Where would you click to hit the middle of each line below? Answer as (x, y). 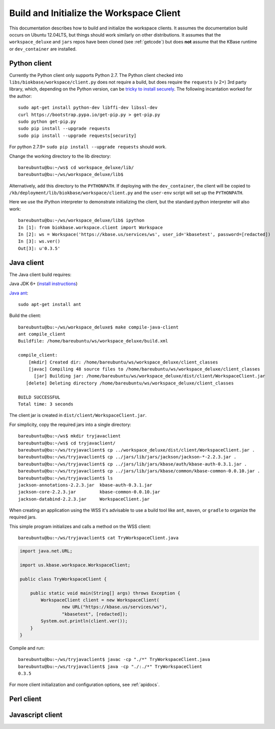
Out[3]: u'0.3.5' (39, 248)
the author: (20, 96)
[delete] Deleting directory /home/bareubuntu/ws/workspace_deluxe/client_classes (130, 383)
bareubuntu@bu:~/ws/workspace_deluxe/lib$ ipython (81, 220)
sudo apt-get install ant (50, 304)
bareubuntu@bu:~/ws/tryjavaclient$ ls (66, 478)
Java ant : (19, 293)
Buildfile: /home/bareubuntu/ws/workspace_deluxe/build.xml (93, 341)
